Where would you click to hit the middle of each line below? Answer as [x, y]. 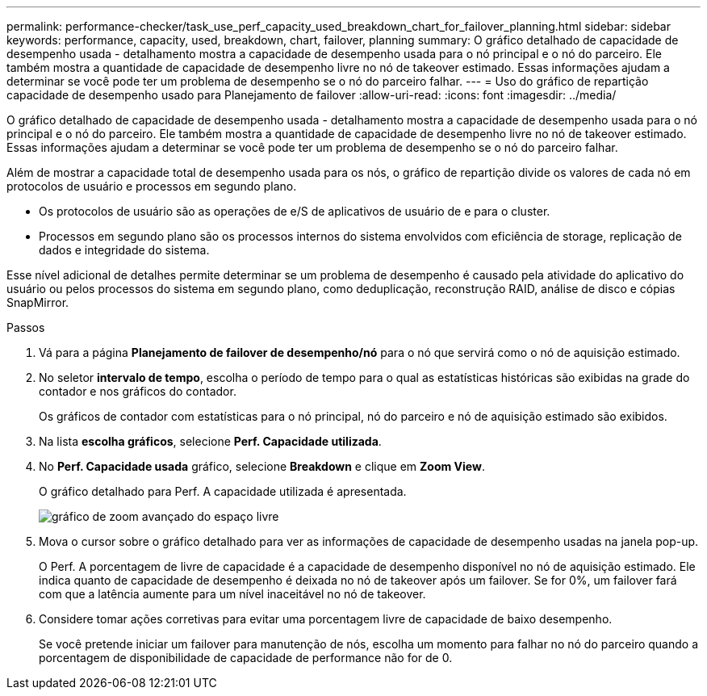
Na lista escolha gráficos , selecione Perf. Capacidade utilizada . [210, 441]
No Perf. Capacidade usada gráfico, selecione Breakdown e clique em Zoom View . [262, 466]
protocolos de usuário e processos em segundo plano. [152, 186]
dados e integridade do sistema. [124, 250]
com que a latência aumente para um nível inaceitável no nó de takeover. [232, 594]
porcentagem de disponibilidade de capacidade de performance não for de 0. [246, 658]
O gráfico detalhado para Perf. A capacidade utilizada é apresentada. [223, 491]
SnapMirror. [38, 302]
